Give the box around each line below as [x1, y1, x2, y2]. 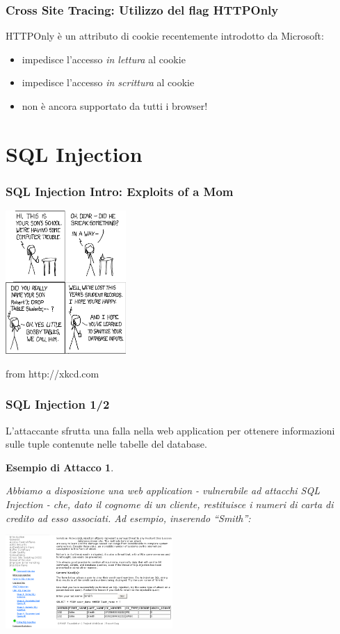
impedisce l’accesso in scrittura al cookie [22, 75, 195, 90]
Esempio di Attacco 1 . [6, 460, 114, 474]
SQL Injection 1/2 [6, 396, 110, 413]
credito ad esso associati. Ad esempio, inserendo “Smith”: [6, 510, 251, 525]
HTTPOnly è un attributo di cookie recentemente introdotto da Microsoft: [6, 29, 324, 43]
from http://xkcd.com [6, 366, 99, 380]
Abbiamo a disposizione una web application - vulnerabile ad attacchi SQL [6, 483, 320, 498]
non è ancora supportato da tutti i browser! [22, 99, 208, 113]
